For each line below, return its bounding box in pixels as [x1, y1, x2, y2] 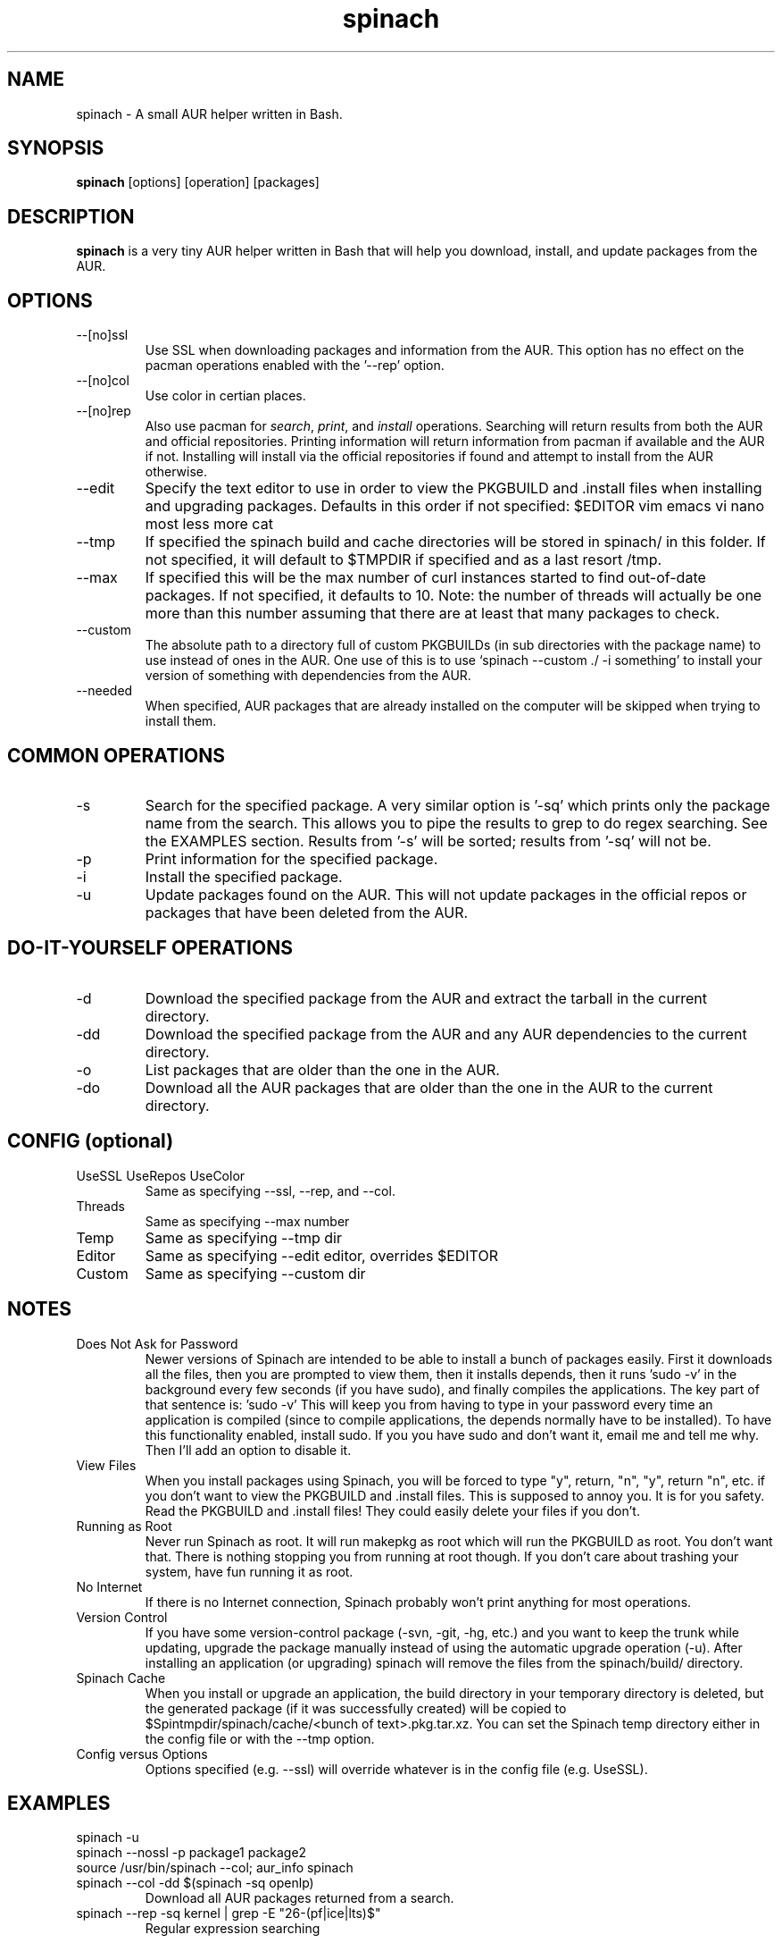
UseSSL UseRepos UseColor [76, 1167, 245, 1183]
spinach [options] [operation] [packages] [76, 174, 320, 190]
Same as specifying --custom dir [145, 1264, 366, 1283]
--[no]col [76, 373, 129, 389]
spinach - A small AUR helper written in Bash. [76, 105, 343, 122]
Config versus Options [76, 1745, 208, 1762]
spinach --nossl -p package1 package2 [76, 1845, 307, 1861]
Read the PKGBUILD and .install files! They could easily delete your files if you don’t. [145, 1502, 640, 1518]
